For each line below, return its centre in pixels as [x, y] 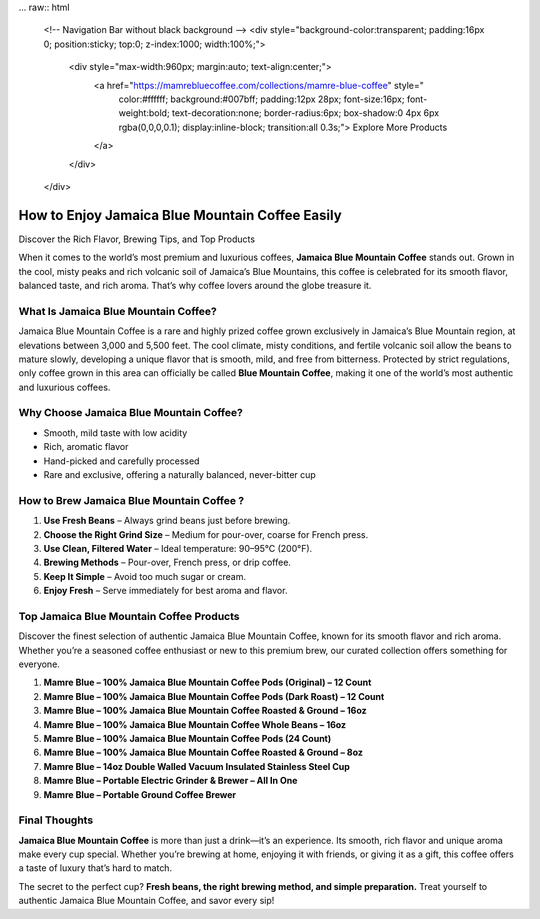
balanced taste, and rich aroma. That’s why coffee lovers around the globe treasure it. [195, 285]
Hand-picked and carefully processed [121, 461]
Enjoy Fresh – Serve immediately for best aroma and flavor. [165, 591]
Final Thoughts [56, 820]
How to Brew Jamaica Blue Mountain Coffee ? [131, 500]
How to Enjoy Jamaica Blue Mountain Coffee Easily [180, 215]
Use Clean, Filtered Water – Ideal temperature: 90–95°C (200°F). [178, 548]
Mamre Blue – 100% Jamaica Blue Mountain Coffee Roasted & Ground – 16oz [205, 711]
